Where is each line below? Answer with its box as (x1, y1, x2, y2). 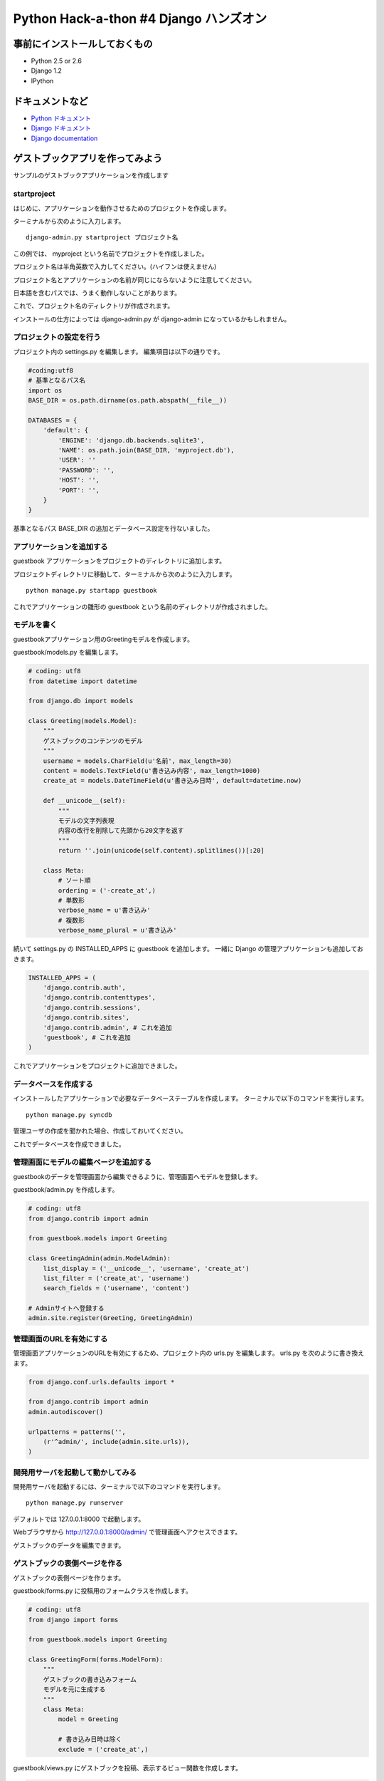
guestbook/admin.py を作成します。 (13, 1185, 119, 1194)
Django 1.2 (31, 66, 62, 75)
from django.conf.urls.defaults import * (28, 1378, 175, 1386)
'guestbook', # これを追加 (43, 1033, 131, 1042)
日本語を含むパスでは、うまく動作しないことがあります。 (13, 289, 181, 297)
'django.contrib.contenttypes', (43, 994, 156, 1002)
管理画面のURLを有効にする (13, 1334, 108, 1344)
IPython (31, 76, 54, 85)
